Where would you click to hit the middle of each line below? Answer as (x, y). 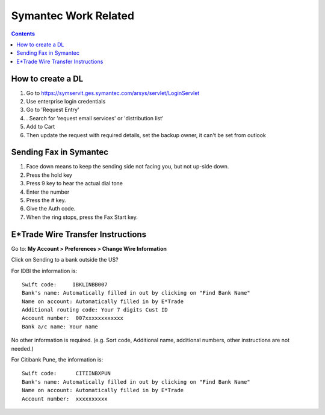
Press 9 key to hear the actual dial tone (75, 183)
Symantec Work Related (73, 16)
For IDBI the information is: (44, 271)
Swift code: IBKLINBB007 (65, 284)
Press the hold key (49, 175)
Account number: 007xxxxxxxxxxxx (73, 318)
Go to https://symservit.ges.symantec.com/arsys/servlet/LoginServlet (113, 93)
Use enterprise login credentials (66, 102)
